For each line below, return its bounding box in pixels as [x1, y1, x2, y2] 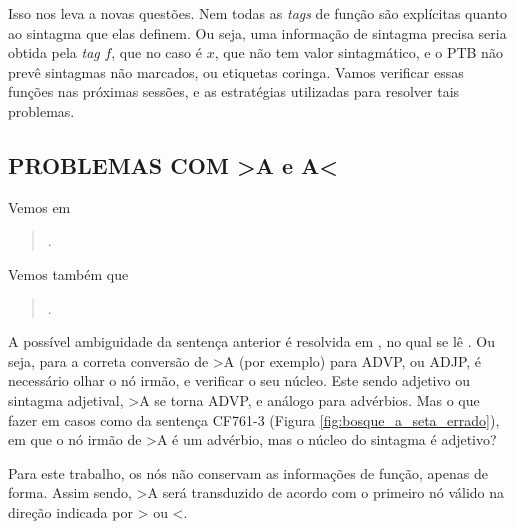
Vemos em [8, 196, 71, 217]
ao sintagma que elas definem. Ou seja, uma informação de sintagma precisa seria [8, 22, 507, 43]
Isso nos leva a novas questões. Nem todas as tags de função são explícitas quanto [8, 3, 508, 23]
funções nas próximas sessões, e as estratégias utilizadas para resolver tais [8, 81, 460, 102]
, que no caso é [111, 42, 202, 63]
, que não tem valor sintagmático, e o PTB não [214, 42, 503, 63]
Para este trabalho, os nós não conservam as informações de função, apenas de [8, 462, 488, 483]
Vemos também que [8, 263, 129, 284]
